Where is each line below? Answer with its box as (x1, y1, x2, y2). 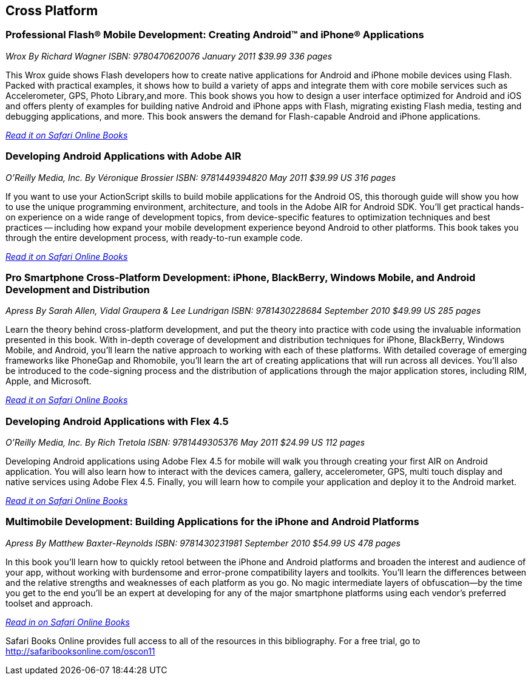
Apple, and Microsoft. (5, 376, 92, 387)
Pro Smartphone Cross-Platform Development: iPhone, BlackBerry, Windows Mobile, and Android (5, 271, 476, 284)
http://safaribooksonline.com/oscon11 (5, 645, 155, 656)
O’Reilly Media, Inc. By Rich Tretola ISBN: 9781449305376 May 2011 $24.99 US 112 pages (5, 437, 365, 448)
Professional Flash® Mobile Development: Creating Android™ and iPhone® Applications (5, 29, 424, 41)
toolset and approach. (5, 597, 93, 608)
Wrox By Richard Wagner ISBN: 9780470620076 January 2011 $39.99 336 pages (5, 50, 333, 61)
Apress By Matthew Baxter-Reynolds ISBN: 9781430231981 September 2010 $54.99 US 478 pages (5, 537, 401, 548)
